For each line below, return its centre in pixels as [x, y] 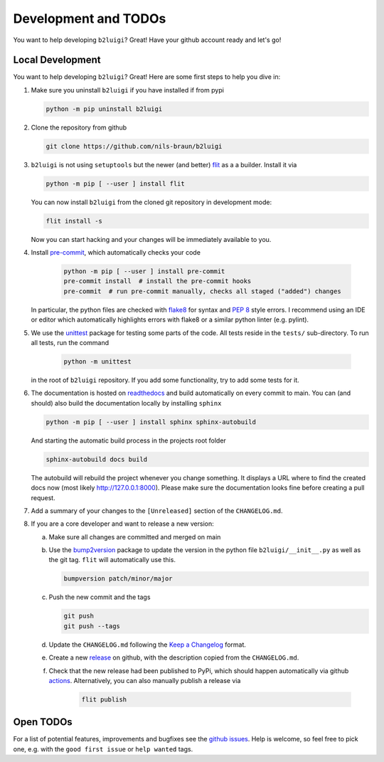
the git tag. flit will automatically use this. [112, 560]
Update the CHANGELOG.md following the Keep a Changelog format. [148, 645]
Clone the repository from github [79, 127]
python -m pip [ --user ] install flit [115, 184]
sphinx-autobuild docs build [97, 459]
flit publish [104, 699]
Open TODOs [43, 722]
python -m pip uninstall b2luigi [104, 109]
